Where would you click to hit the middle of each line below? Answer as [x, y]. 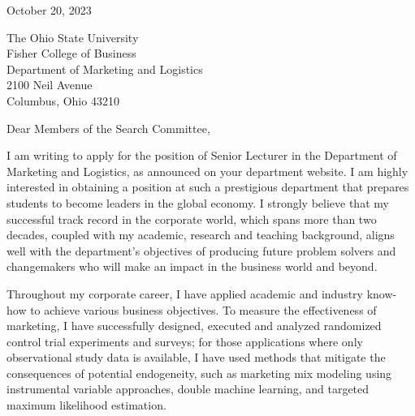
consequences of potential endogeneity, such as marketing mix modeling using [199, 373]
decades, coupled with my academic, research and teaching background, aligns [201, 235]
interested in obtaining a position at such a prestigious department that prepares [208, 187]
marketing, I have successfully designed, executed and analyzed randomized [194, 326]
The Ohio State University [73, 37]
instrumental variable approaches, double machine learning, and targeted [188, 389]
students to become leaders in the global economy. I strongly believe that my [198, 202]
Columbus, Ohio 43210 [63, 100]
